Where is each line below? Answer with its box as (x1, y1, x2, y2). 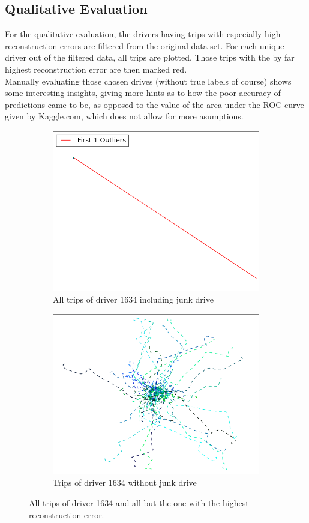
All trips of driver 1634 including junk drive (53, 293, 214, 306)
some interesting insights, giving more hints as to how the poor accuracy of (5, 86, 281, 99)
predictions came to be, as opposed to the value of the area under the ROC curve (5, 98, 304, 110)
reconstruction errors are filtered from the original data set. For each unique (5, 39, 284, 52)
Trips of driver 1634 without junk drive (53, 476, 197, 489)
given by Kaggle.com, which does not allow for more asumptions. (5, 110, 244, 122)
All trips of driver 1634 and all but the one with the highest (29, 497, 249, 509)
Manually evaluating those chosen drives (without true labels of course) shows (5, 74, 292, 87)
